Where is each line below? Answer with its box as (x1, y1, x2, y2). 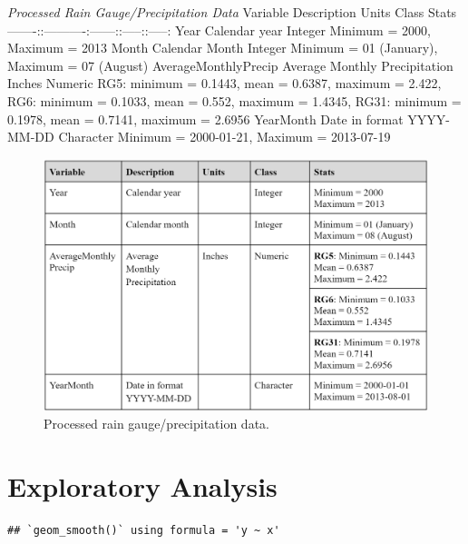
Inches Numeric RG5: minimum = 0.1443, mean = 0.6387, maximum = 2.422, (7, 74, 442, 93)
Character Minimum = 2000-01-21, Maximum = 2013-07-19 (58, 127, 391, 146)
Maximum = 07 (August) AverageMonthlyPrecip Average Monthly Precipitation (7, 55, 453, 74)
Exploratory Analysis (7, 467, 278, 504)
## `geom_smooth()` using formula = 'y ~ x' (7, 523, 280, 537)
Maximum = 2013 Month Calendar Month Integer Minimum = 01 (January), (7, 38, 438, 57)
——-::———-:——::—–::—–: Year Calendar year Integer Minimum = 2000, (7, 20, 431, 39)
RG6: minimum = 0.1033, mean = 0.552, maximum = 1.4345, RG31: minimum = (7, 91, 462, 110)
